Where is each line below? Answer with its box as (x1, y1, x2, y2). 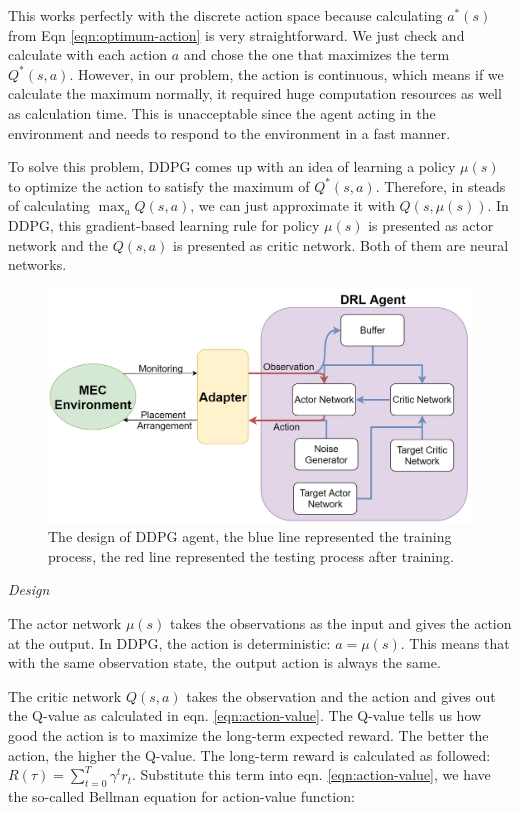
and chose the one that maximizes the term (183, 44, 450, 65)
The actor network (8, 613, 122, 634)
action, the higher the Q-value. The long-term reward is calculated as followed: (8, 744, 491, 765)
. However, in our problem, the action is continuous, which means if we (69, 63, 504, 84)
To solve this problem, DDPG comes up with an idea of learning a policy (8, 156, 456, 177)
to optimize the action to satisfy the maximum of (8, 175, 310, 196)
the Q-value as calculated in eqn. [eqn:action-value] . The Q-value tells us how (8, 705, 482, 726)
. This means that (400, 632, 510, 653)
